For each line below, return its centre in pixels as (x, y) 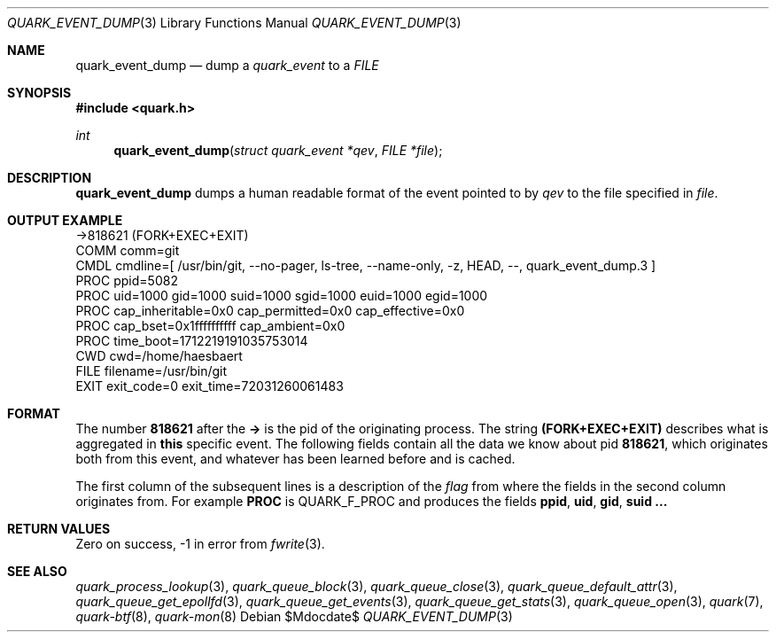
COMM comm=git (128, 250)
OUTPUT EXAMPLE (65, 220)
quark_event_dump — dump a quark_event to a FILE (227, 65)
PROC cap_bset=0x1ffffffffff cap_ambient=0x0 (210, 326)
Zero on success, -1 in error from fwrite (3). (200, 544)
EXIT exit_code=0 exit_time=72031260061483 (210, 386)
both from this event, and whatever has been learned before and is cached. (295, 459)
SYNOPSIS (39, 93)
